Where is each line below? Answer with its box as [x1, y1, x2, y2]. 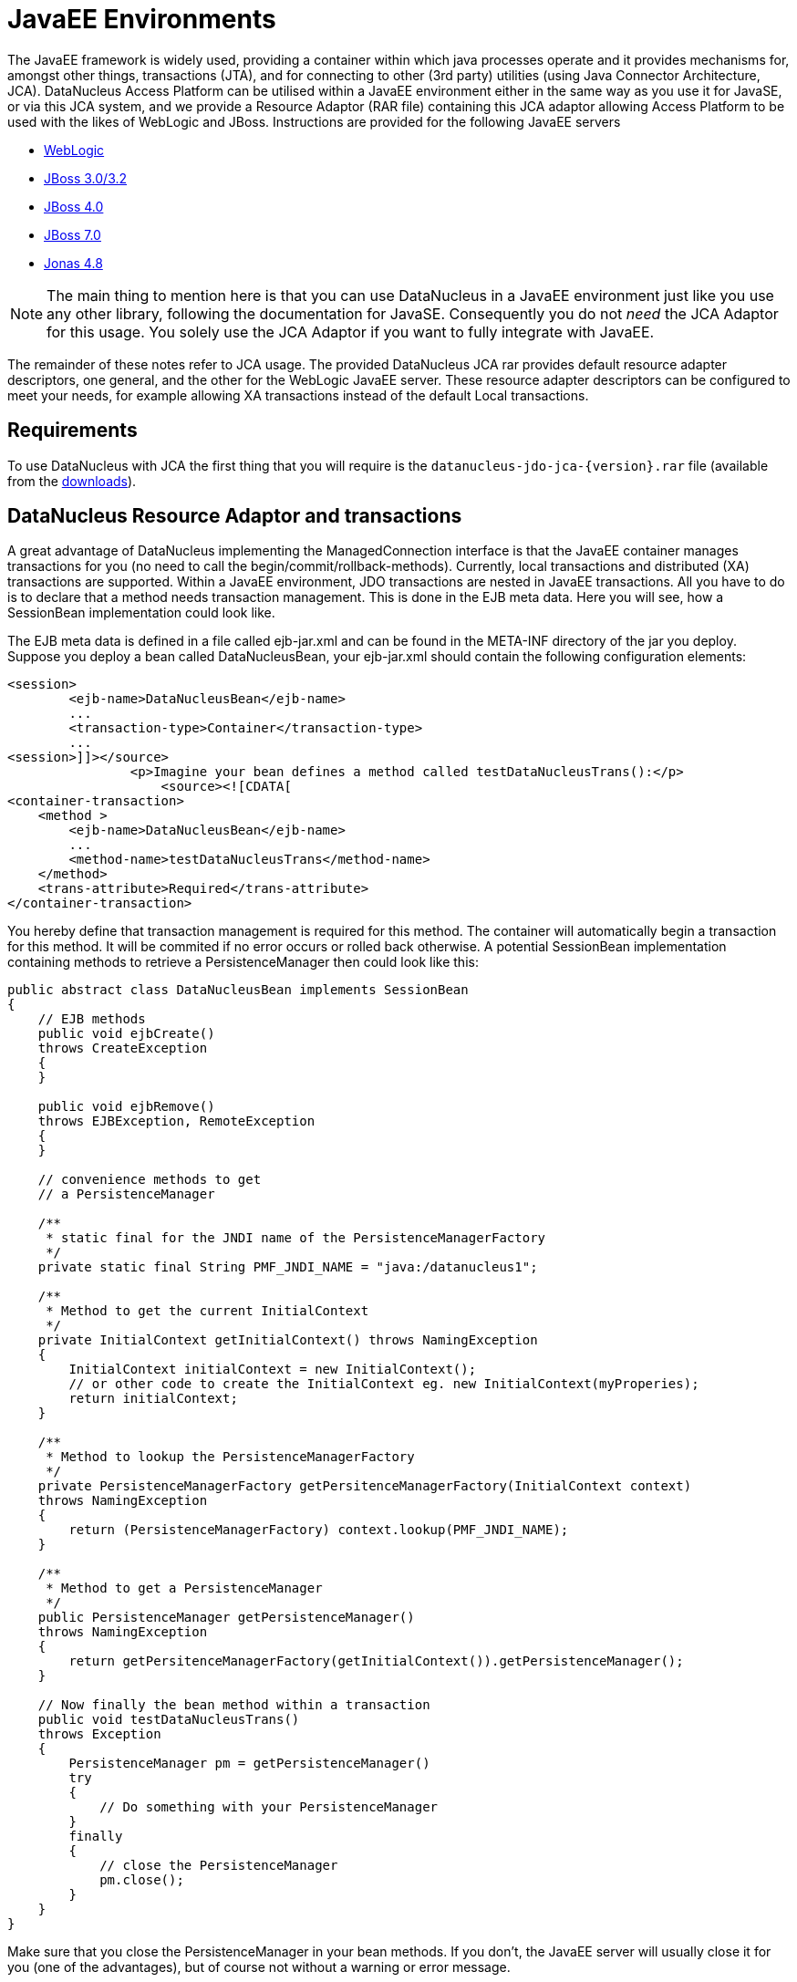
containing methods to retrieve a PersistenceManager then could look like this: [7, 954, 479, 970]
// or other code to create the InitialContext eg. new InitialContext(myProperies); [68, 1376, 699, 1392]
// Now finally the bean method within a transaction [37, 1697, 430, 1713]
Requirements [7, 419, 138, 442]
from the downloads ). [7, 472, 137, 489]
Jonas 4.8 [44, 254, 103, 271]
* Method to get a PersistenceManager [46, 1581, 323, 1596]
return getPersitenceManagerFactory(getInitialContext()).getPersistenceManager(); [68, 1654, 684, 1669]
